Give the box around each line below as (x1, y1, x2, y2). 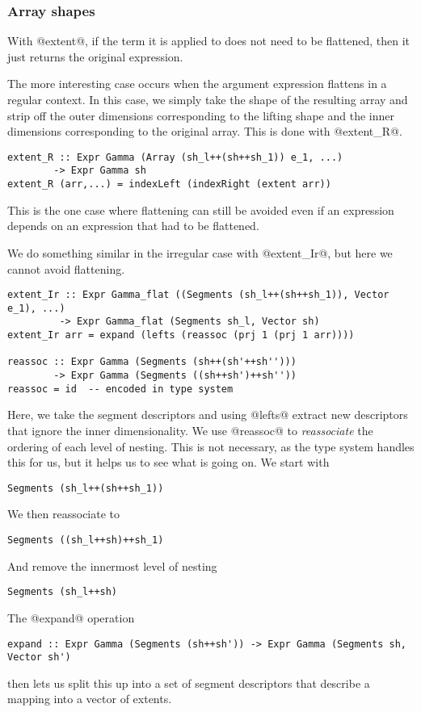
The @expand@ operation (7, 609, 135, 626)
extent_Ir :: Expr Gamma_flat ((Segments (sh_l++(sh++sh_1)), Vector (7, 289, 389, 301)
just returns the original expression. (7, 48, 183, 65)
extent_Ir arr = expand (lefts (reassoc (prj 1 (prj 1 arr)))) (7, 329, 355, 341)
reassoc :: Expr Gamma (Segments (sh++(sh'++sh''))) (7, 356, 297, 368)
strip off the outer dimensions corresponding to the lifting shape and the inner (7, 107, 394, 124)
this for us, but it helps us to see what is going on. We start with (7, 454, 330, 471)
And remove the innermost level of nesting (7, 557, 217, 574)
